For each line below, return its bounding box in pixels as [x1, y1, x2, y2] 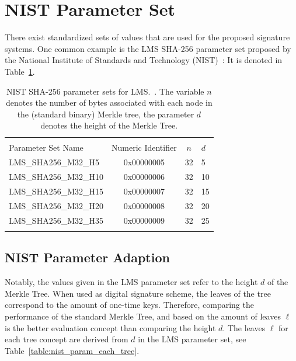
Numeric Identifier [112, 141, 177, 154]
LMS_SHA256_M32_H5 [9, 156, 99, 168]
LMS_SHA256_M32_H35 [9, 214, 103, 226]
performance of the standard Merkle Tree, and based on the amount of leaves [5, 310, 281, 322]
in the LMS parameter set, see [138, 333, 246, 345]
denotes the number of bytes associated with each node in [5, 96, 213, 109]
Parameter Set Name [9, 141, 83, 154]
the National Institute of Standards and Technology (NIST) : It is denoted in [5, 54, 283, 66]
